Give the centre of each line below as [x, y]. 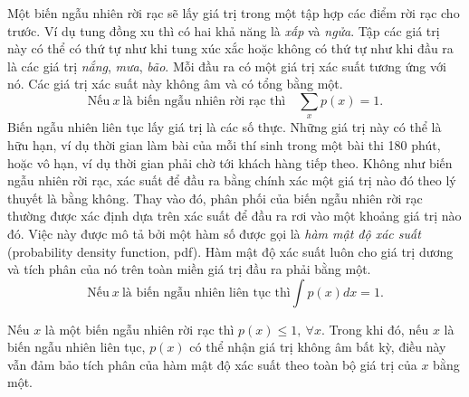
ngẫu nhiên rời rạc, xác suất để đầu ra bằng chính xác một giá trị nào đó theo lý [232, 180]
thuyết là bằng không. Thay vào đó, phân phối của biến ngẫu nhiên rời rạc [215, 198]
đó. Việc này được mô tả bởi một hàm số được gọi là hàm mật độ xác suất [214, 233]
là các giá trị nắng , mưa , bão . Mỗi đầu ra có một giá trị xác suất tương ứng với [227, 66]
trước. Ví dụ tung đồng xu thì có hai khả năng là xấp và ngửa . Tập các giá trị [224, 30]
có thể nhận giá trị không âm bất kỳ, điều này [318, 347]
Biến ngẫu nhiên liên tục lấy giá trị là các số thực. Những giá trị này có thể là [225, 127]
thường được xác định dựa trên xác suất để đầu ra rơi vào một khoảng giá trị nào [234, 216]
